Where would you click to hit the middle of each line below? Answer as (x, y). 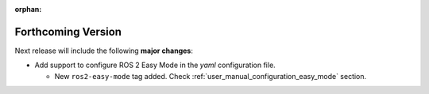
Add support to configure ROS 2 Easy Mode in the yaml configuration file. (155, 65)
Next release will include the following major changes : (104, 51)
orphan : (28, 9)
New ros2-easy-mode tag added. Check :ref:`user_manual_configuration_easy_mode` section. (211, 76)
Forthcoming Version (68, 32)
